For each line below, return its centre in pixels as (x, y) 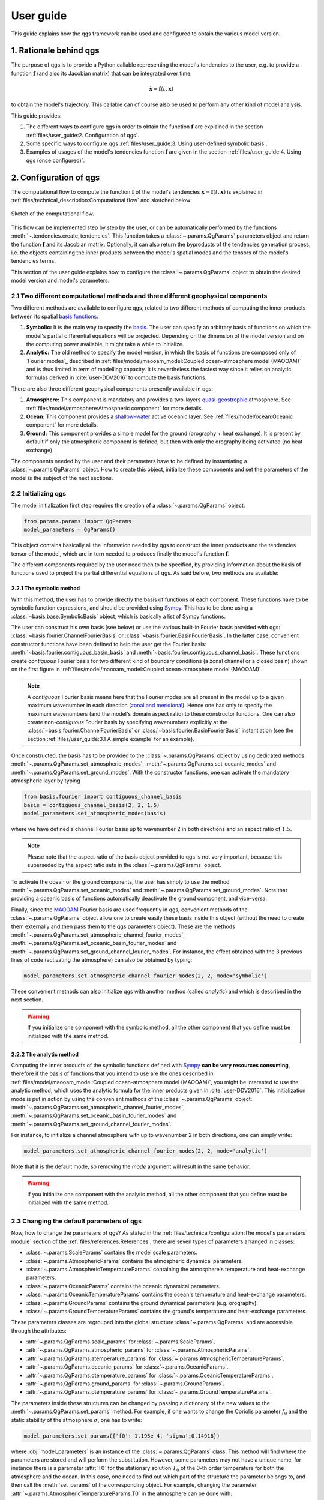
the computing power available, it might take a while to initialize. (105, 344)
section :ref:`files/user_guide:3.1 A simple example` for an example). (111, 739)
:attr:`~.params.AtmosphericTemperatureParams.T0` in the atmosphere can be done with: (121, 1493)
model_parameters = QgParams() (70, 530)
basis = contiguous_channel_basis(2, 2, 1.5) (92, 805)
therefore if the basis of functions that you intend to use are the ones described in (112, 1073)
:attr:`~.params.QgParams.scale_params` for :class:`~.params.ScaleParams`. (121, 1342)
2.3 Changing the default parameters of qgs (76, 1221)
